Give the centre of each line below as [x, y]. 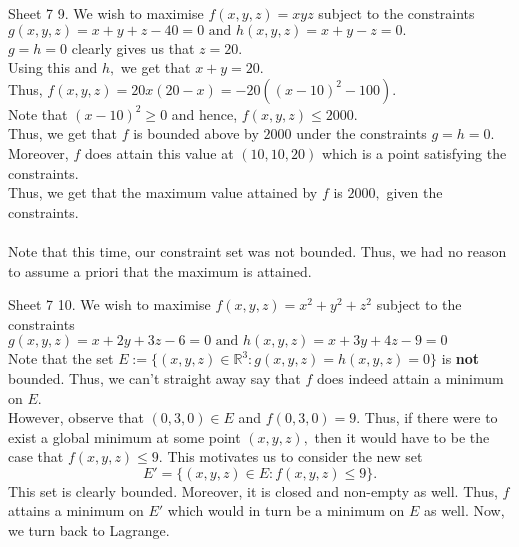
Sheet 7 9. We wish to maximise [106, 13]
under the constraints [361, 133]
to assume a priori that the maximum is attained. [160, 270]
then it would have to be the [402, 436]
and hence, [204, 113]
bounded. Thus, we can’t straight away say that [154, 377]
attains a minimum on [76, 510]
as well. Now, [464, 510]
